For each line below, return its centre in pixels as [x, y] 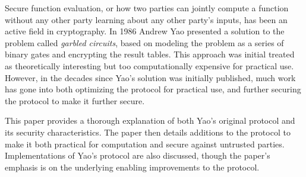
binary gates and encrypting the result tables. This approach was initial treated [150, 54]
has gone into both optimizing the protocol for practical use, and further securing [153, 89]
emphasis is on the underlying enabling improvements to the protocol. [132, 167]
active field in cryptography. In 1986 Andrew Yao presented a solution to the [145, 31]
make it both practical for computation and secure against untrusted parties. [145, 144]
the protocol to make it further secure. [75, 100]
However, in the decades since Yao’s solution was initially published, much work [150, 77]
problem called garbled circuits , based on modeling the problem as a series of [144, 42]
